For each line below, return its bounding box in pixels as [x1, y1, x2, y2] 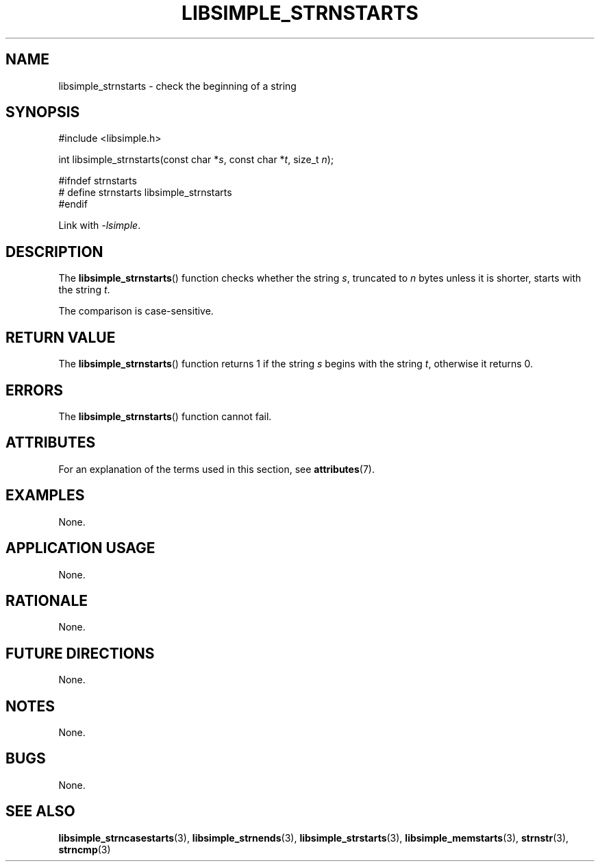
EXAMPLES [5, 487, 85, 504]
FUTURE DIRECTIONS [5, 644, 155, 662]
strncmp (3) [58, 843, 111, 855]
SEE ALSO [5, 803, 75, 820]
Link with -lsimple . [58, 219, 141, 232]
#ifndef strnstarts [58, 175, 137, 187]
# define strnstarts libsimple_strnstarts [58, 186, 232, 199]
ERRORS [5, 381, 64, 399]
